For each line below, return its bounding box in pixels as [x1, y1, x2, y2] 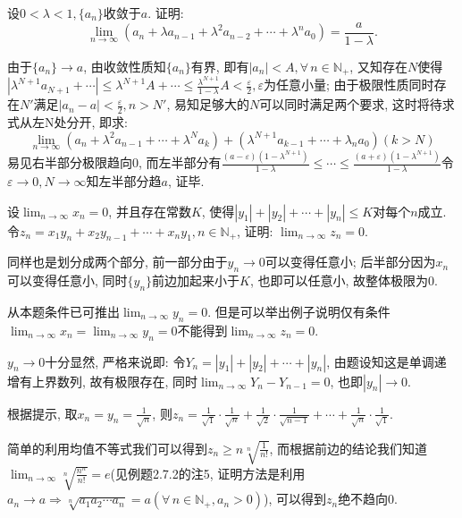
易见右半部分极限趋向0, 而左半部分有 [7, 153, 222, 172]
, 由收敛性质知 [83, 56, 166, 75]
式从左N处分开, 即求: [7, 113, 128, 132]
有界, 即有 [190, 56, 249, 75]
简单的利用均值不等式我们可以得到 [7, 438, 207, 457]
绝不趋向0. [338, 489, 399, 508]
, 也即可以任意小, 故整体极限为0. [250, 271, 438, 290]
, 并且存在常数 [108, 201, 191, 220]
